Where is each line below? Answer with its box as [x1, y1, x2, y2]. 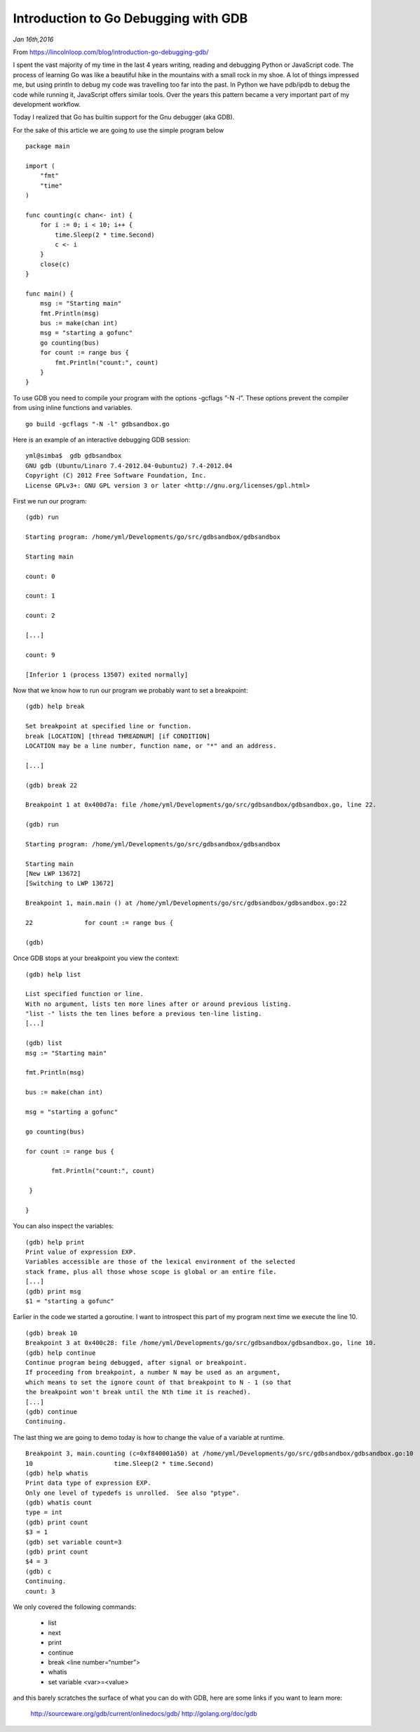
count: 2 [25, 612, 55, 619]
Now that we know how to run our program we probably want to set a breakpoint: [13, 685, 248, 695]
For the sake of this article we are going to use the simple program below [13, 126, 224, 134]
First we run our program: [13, 497, 87, 505]
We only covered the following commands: [13, 1602, 137, 1611]
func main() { [25, 289, 74, 298]
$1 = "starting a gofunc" [25, 1297, 115, 1306]
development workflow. [13, 100, 81, 108]
